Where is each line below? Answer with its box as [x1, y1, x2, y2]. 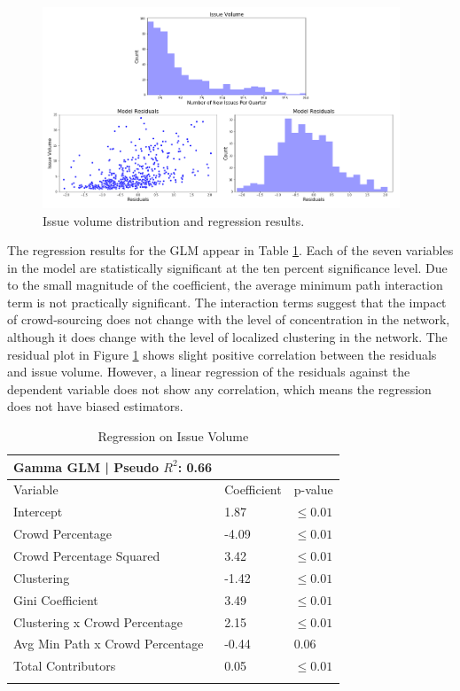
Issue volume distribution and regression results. [43, 211, 305, 229]
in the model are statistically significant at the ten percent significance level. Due [7, 258, 448, 276]
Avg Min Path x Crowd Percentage [13, 634, 204, 653]
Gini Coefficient [13, 590, 98, 609]
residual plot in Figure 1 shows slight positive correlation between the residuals [7, 345, 437, 363]
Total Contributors [13, 656, 116, 675]
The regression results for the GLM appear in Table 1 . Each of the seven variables [7, 241, 454, 260]
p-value [293, 480, 333, 499]
